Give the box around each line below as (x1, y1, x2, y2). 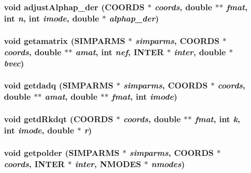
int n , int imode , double (4, 12, 100, 24)
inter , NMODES (75, 157, 141, 170)
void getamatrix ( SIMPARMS (4, 34, 125, 46)
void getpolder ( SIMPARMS (4, 146, 120, 158)
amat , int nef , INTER (75, 45, 164, 58)
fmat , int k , (195, 113, 240, 125)
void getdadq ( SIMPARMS (4, 79, 114, 91)
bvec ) (4, 57, 25, 69)
